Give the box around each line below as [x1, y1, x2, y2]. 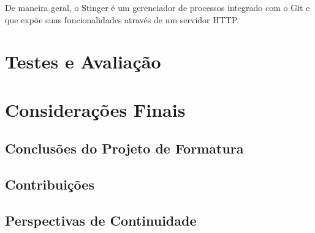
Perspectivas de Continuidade [5, 210, 197, 229]
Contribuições [5, 175, 94, 194]
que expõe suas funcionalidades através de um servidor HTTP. [5, 13, 240, 26]
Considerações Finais [5, 97, 186, 122]
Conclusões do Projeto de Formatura [5, 139, 244, 158]
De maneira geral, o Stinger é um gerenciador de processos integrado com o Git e [5, 1, 310, 13]
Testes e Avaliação [5, 49, 161, 74]
